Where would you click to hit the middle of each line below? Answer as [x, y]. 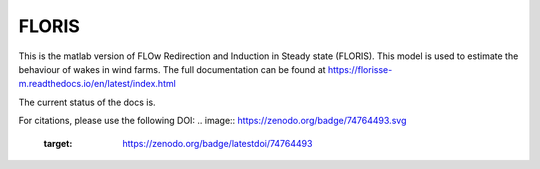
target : [58, 143]
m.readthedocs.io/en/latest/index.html [97, 84]
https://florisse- [360, 69]
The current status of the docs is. [87, 102]
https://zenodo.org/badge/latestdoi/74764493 [217, 143]
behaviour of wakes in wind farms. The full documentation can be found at [172, 69]
